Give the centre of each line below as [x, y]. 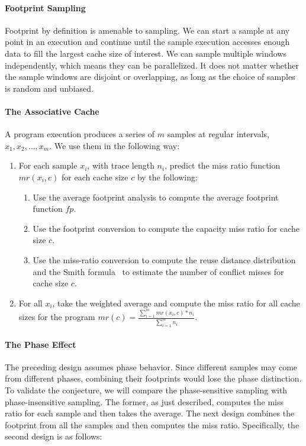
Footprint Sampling [45, 7]
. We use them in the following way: [115, 145]
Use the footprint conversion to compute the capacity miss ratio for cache [166, 228]
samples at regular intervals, [218, 134]
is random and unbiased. [49, 88]
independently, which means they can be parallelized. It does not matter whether [152, 65]
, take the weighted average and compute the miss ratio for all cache [176, 303]
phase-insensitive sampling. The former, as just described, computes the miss [144, 401]
